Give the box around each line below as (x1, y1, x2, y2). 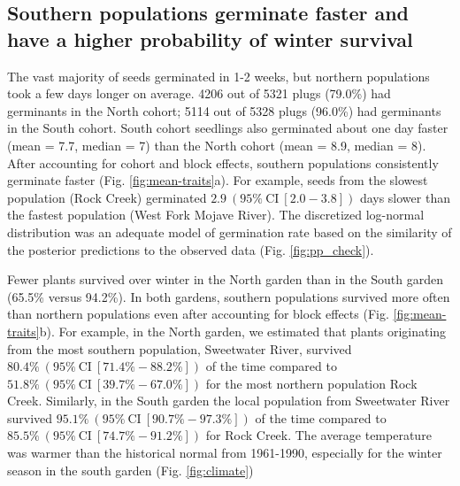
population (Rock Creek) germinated (7, 188, 207, 206)
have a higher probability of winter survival (7, 25, 413, 52)
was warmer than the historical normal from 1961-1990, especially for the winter (7, 444, 442, 462)
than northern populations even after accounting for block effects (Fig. (7, 305, 389, 323)
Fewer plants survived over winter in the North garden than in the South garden (7, 270, 443, 289)
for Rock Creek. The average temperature (205, 426, 432, 444)
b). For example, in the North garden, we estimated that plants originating (39, 321, 447, 340)
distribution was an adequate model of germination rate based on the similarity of (7, 222, 452, 241)
